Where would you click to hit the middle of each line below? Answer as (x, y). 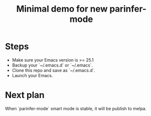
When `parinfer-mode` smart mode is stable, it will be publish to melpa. (76, 108)
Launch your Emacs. (32, 75)
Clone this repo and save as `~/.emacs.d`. (53, 70)
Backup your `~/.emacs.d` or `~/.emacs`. (52, 65)
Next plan (25, 95)
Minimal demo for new (62, 9)
